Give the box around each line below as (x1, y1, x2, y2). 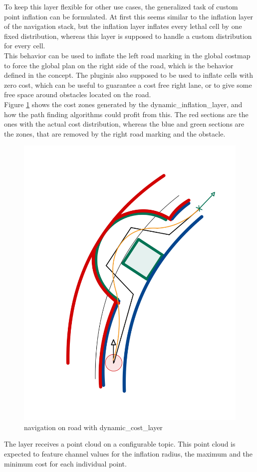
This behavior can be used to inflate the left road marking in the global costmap (4, 50, 251, 60)
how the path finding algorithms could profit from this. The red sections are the (4, 109, 249, 119)
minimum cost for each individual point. (4, 458, 127, 469)
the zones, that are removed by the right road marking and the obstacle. (4, 128, 226, 139)
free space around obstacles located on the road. (4, 89, 151, 100)
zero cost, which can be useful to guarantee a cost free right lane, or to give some (4, 79, 252, 90)
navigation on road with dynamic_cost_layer (24, 422, 163, 432)
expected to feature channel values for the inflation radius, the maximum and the (4, 449, 253, 459)
